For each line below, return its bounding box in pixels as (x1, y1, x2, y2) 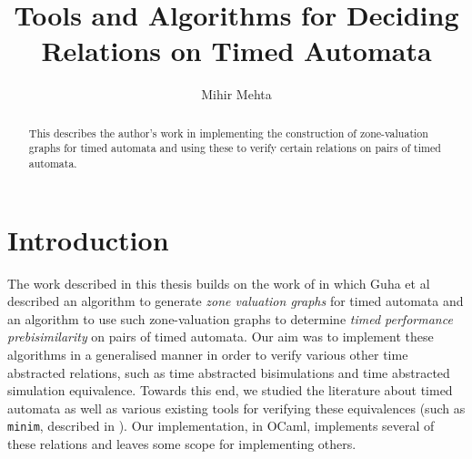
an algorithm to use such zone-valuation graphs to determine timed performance (7, 309, 453, 328)
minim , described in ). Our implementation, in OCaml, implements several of (7, 416, 435, 435)
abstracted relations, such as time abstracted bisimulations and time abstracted (7, 362, 450, 382)
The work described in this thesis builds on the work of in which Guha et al (7, 273, 430, 292)
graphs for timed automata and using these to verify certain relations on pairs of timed (28, 140, 441, 156)
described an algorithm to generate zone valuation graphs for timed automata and (7, 291, 464, 311)
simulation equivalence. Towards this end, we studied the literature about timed (7, 381, 453, 400)
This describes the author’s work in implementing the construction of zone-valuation (28, 125, 428, 140)
